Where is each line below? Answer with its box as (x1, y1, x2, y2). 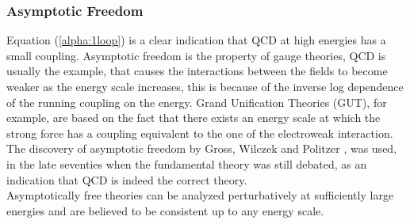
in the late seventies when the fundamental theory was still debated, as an (6, 155, 367, 172)
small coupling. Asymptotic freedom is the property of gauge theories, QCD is (6, 47, 386, 63)
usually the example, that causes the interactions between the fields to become (6, 63, 388, 79)
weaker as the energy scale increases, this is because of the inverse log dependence (6, 78, 404, 94)
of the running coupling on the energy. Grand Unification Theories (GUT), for (6, 93, 387, 110)
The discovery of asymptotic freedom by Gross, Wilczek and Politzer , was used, (6, 140, 397, 157)
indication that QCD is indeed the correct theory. (6, 171, 247, 188)
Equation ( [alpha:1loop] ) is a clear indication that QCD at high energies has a (6, 32, 386, 48)
